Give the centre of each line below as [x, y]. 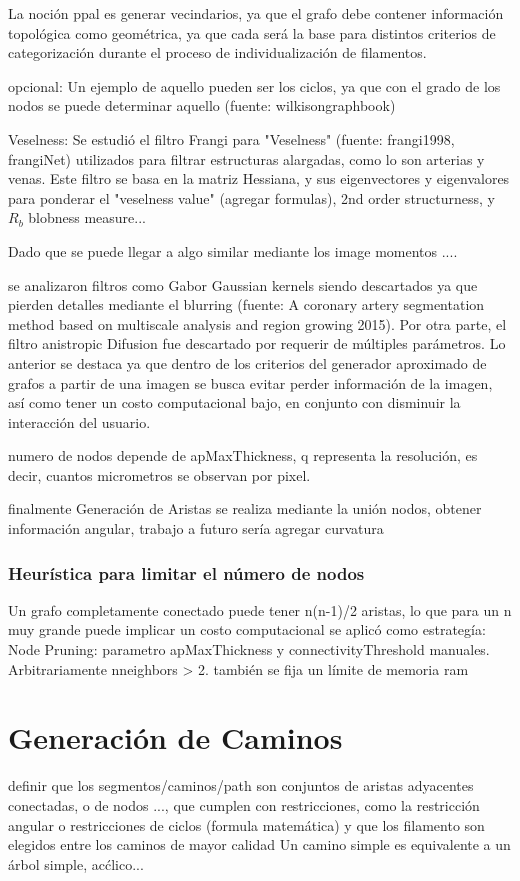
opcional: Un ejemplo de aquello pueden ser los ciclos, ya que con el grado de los [254, 85]
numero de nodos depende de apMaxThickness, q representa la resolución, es [243, 455]
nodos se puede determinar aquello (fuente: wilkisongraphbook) [202, 105]
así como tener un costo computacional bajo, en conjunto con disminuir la [234, 402]
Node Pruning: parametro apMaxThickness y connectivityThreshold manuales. [249, 649]
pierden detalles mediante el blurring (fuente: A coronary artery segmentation [246, 304]
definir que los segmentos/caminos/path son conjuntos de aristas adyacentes [241, 785]
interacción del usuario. [79, 421]
